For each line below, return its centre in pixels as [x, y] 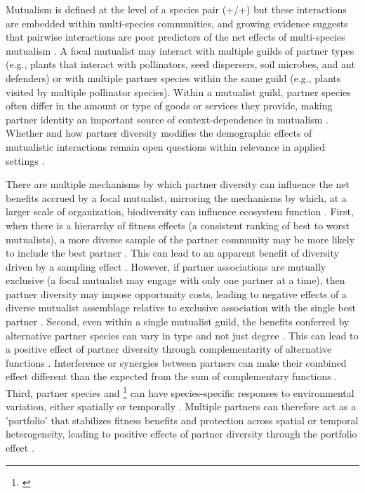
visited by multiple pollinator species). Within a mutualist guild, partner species [178, 92]
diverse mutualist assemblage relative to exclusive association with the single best [181, 308]
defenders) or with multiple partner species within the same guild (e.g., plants [173, 77]
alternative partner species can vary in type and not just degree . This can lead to [182, 335]
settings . [25, 160]
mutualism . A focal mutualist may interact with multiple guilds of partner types [180, 50]
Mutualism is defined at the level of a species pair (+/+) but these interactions [176, 9]
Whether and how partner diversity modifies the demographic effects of [159, 133]
